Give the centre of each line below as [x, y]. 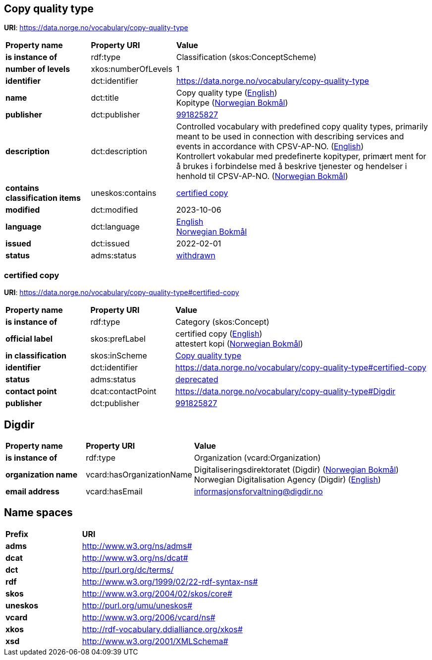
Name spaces [38, 513]
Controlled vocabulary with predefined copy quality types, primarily [302, 127]
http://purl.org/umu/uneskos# [137, 605]
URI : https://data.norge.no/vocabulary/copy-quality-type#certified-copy [122, 293]
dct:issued [110, 244]
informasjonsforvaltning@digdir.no [258, 492]
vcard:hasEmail [114, 492]
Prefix [17, 534]
